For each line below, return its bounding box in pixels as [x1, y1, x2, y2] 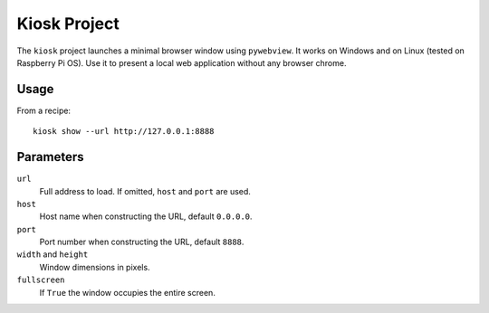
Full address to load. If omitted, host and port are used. [39, 185, 251, 196]
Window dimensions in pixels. [39, 261, 150, 272]
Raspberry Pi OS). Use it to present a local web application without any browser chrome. [16, 57, 347, 68]
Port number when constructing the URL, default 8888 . [39, 236, 244, 248]
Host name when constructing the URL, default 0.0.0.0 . [39, 211, 253, 222]
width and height [16, 249, 89, 260]
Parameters [16, 149, 84, 165]
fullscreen [16, 275, 65, 285]
